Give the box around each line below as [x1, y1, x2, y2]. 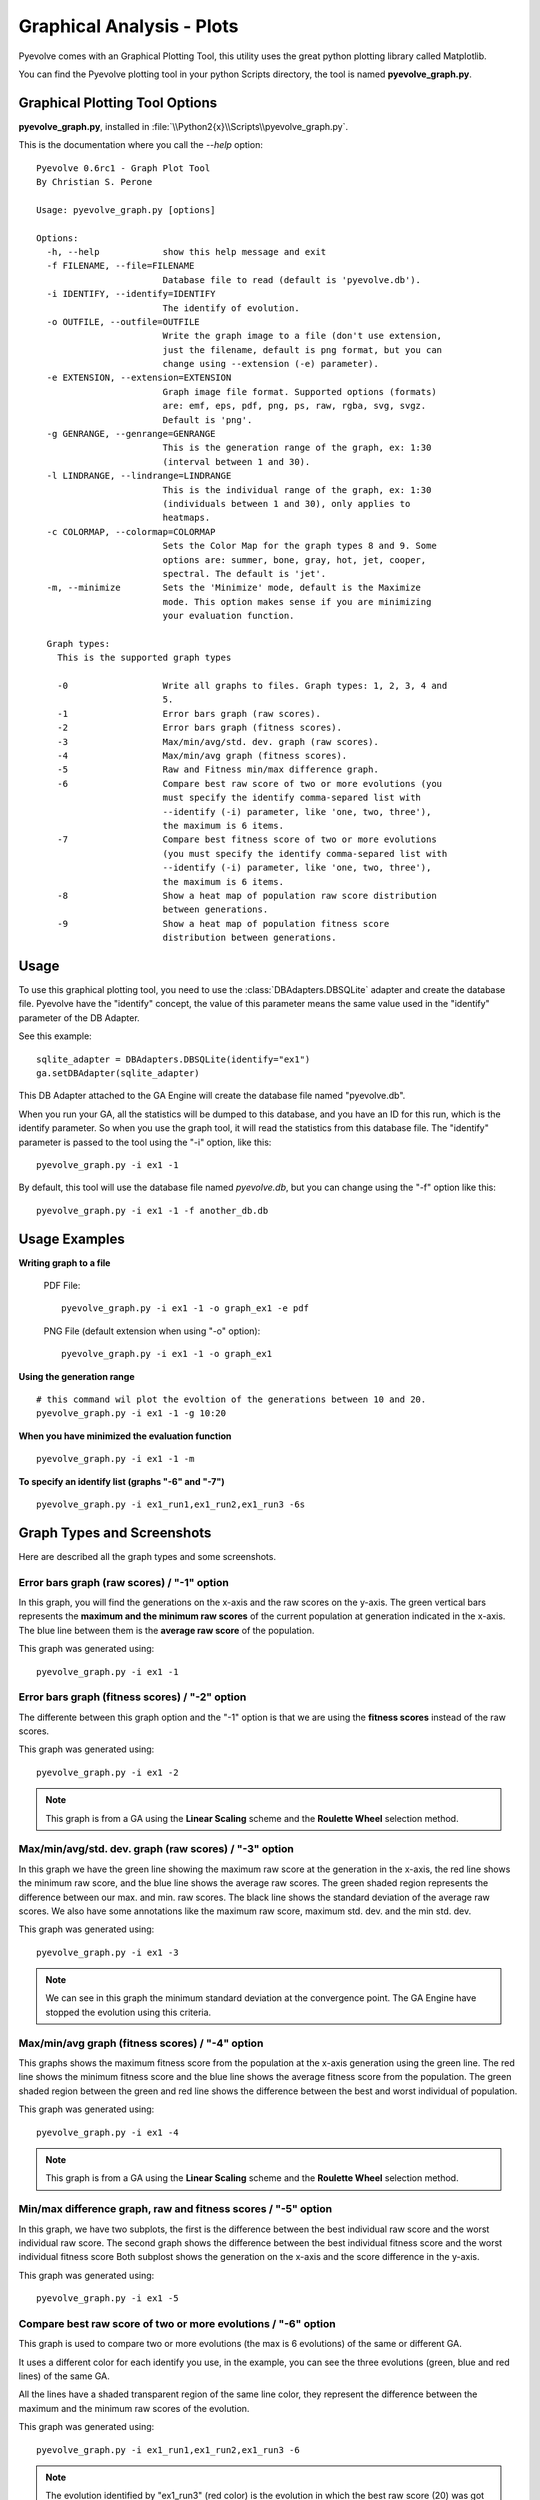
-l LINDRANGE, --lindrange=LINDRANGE [46, 470, 232, 482]
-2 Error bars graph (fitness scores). [56, 722, 342, 734]
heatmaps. [162, 512, 211, 524]
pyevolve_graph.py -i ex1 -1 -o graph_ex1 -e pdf [61, 1303, 310, 1314]
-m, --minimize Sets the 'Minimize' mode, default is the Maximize [46, 582, 422, 594]
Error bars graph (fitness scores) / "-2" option [18, 1690, 247, 1704]
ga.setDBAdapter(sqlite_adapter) [36, 1067, 200, 1079]
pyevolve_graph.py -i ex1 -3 [36, 1946, 179, 1958]
